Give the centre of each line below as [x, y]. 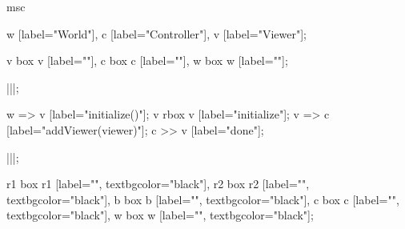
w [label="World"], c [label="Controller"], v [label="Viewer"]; [157, 33]
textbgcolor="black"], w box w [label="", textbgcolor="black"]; [160, 215]
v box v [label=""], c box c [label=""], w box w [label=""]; [147, 60]
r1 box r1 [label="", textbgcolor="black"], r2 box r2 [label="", [158, 184]
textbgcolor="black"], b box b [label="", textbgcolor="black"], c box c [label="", [203, 199]
